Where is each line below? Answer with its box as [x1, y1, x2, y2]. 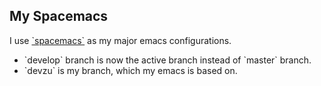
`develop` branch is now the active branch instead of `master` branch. [23, 54, 312, 66]
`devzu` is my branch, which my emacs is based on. [23, 64, 238, 76]
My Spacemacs [9, 8, 109, 25]
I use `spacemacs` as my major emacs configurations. [9, 34, 232, 46]
